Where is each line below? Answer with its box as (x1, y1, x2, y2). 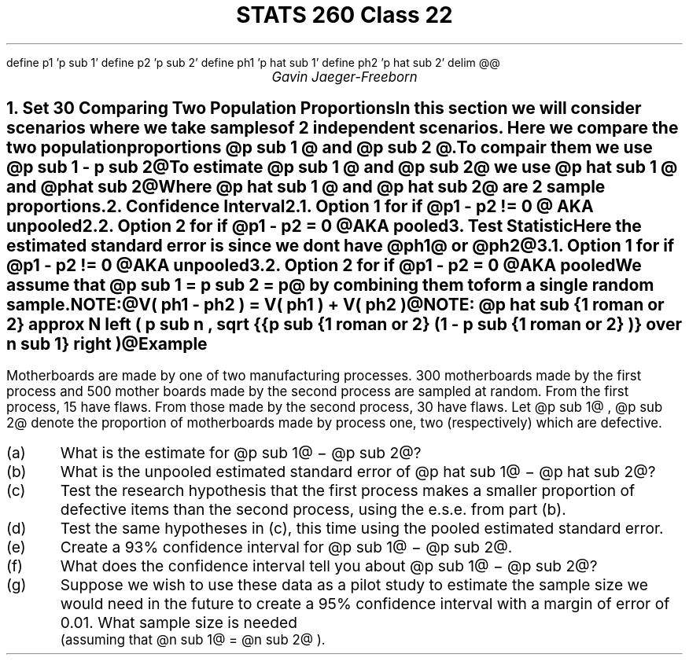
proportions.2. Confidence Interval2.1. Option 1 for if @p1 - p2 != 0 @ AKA (6, 196, 594, 217)
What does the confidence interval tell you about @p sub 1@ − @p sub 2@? (60, 556, 598, 575)
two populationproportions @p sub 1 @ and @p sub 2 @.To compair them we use (6, 138, 653, 158)
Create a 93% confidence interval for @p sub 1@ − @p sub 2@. (60, 537, 513, 556)
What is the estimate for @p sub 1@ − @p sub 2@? (60, 443, 422, 462)
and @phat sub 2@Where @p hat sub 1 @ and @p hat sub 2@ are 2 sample (6, 177, 606, 197)
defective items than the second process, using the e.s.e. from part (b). (60, 499, 566, 519)
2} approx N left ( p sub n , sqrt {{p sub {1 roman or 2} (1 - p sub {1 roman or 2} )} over (6, 314, 683, 335)
